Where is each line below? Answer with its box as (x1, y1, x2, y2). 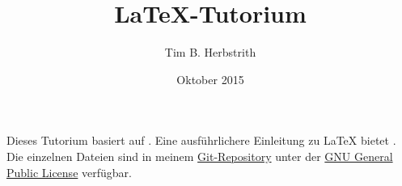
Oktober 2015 (176, 70, 244, 87)
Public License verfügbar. (6, 163, 132, 180)
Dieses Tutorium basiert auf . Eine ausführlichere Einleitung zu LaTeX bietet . (6, 132, 396, 149)
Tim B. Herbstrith (164, 44, 256, 61)
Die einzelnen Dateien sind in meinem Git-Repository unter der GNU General (6, 147, 393, 164)
